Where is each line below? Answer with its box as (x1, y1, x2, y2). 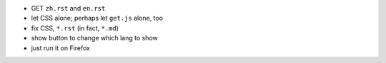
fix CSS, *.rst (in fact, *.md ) (31, 23, 119, 32)
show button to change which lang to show (31, 34, 158, 42)
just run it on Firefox (31, 43, 91, 52)
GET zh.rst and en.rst (31, 4, 106, 12)
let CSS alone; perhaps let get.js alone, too (31, 14, 164, 23)
